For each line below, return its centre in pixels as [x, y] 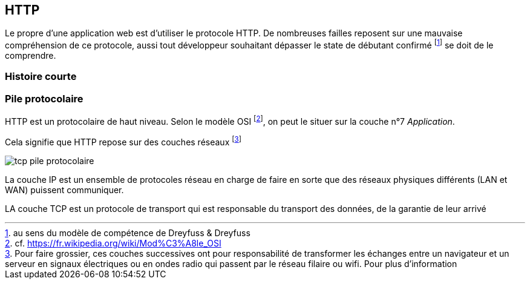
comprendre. [31, 56]
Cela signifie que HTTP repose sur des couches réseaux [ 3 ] [123, 141]
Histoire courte [41, 77]
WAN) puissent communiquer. [64, 190]
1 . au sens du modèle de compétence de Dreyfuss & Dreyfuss [128, 233]
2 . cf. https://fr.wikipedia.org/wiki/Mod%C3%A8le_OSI [113, 243]
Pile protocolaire [44, 98]
